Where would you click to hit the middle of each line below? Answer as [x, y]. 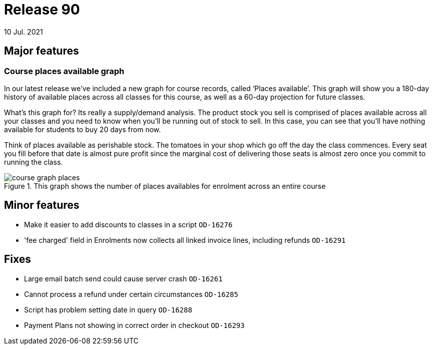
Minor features [42, 205]
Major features [42, 51]
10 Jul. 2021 [24, 32]
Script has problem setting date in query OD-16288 [108, 309]
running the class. [34, 162]
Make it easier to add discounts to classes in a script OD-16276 [128, 224]
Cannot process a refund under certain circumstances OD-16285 [131, 294]
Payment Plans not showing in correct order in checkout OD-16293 [134, 325]
